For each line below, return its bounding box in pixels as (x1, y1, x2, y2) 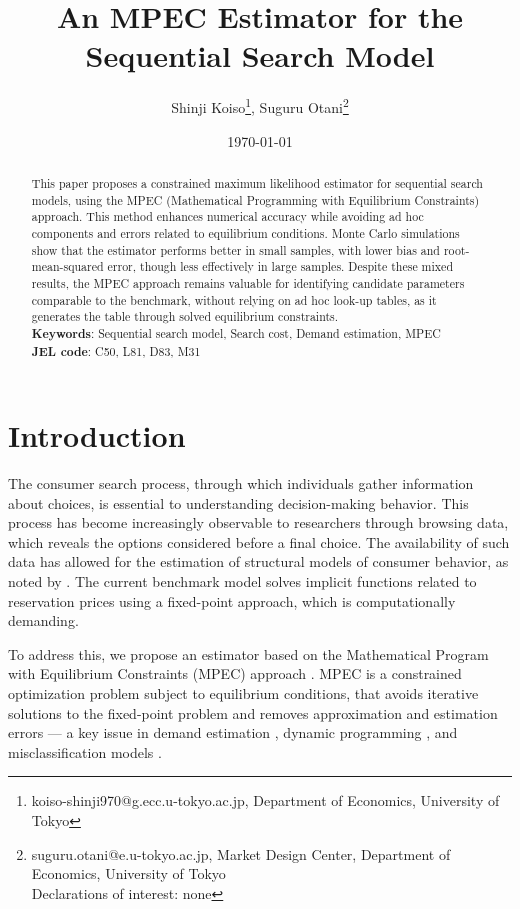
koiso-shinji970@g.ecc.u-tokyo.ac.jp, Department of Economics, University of (31, 790, 500, 811)
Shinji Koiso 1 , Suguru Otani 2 (171, 94, 349, 117)
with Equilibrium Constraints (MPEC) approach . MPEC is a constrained (8, 663, 462, 684)
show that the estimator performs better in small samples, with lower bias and (31, 241, 440, 258)
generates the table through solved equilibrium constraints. (31, 308, 339, 325)
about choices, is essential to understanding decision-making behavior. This (8, 492, 469, 513)
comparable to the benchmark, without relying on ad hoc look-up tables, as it (31, 291, 437, 308)
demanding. (8, 610, 79, 631)
